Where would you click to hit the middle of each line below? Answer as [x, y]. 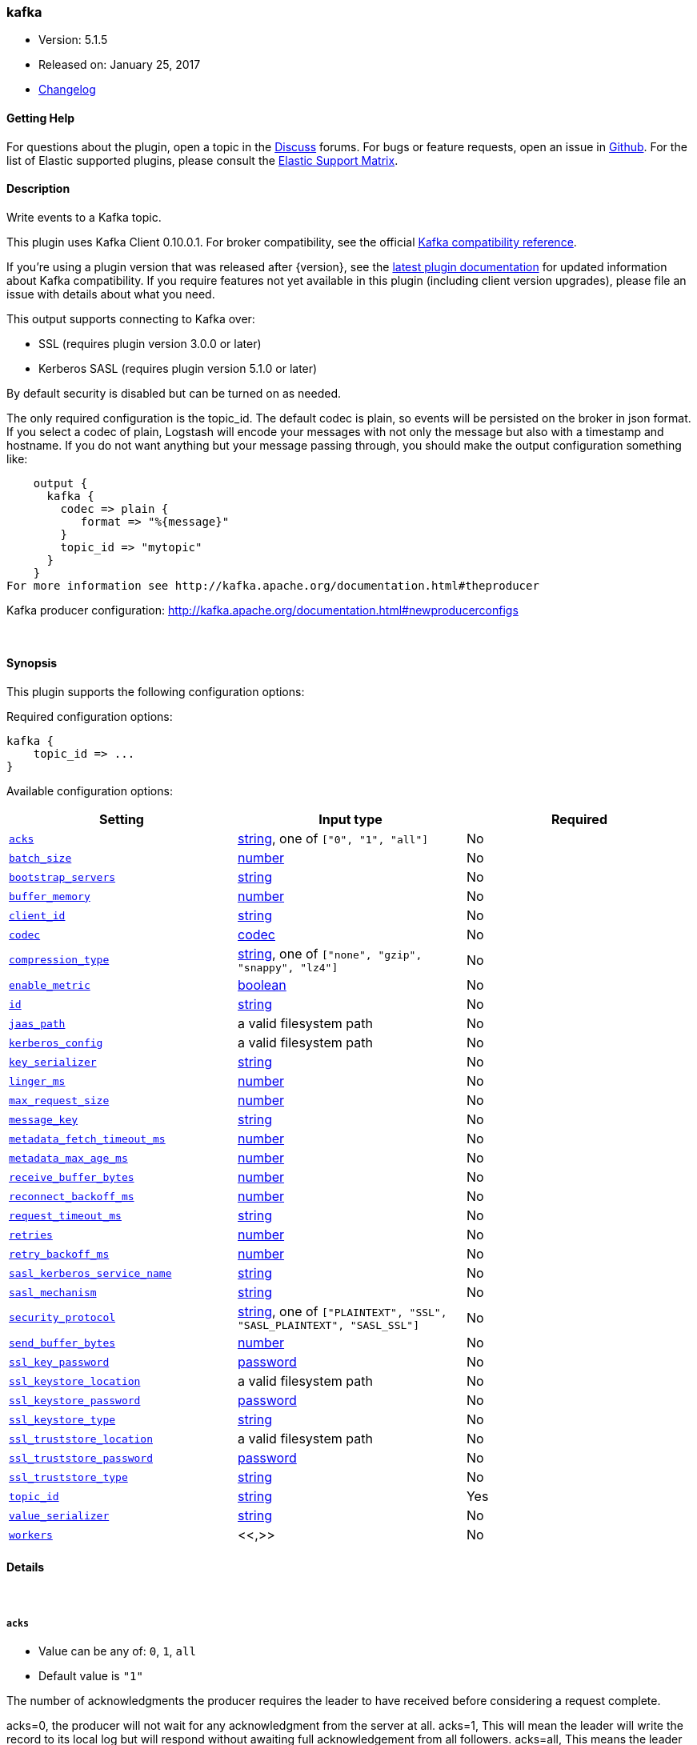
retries [31, 1235]
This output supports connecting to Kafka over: [131, 318]
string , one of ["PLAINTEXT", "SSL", [342, 1312]
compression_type [59, 960]
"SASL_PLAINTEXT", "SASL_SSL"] [328, 1326]
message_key [44, 1119]
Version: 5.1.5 [73, 40]
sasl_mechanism [53, 1292]
